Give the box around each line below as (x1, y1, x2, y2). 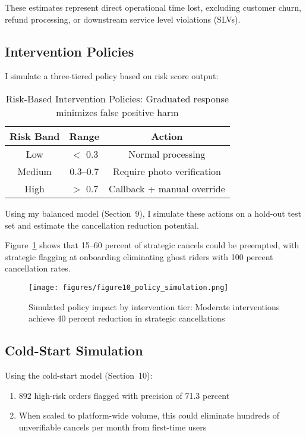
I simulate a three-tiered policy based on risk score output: (5, 70, 219, 82)
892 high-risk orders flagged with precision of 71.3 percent (18, 389, 230, 401)
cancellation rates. (5, 262, 71, 274)
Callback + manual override (109, 181, 225, 195)
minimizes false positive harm (56, 105, 179, 119)
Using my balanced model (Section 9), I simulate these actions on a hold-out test (5, 207, 301, 219)
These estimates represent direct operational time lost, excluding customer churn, (5, 1, 301, 13)
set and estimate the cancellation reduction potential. (5, 218, 199, 231)
